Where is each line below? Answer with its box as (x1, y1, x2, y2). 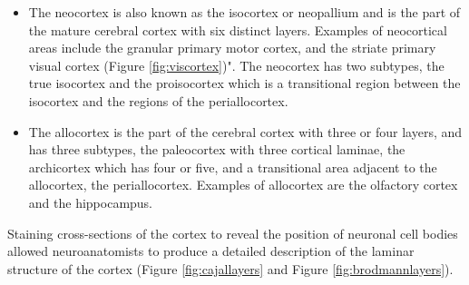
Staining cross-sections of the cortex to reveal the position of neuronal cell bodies (7, 223, 458, 242)
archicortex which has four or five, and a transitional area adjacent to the (28, 157, 437, 176)
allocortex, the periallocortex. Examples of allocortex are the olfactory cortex (28, 175, 458, 194)
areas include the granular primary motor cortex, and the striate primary (28, 38, 436, 57)
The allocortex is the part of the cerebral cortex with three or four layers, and (28, 122, 463, 141)
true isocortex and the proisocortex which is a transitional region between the (28, 74, 461, 93)
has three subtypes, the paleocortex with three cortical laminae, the (28, 140, 405, 159)
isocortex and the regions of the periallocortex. (28, 91, 288, 110)
